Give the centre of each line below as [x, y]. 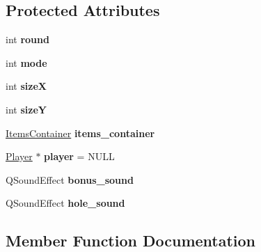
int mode [26, 62]
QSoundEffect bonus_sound [70, 179]
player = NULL [79, 156]
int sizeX [26, 86]
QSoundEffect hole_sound [65, 203]
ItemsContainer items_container [80, 133]
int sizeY [26, 109]
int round [27, 39]
